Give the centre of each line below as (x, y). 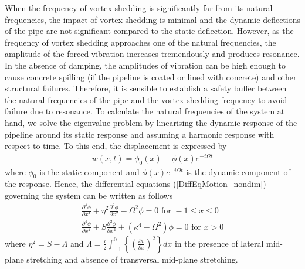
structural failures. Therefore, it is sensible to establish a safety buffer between (146, 88)
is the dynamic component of (238, 171)
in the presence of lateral (219, 243)
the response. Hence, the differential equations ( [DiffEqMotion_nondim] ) (135, 184)
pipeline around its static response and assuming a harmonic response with (140, 134)
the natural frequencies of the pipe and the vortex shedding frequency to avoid (146, 99)
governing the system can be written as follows (89, 195)
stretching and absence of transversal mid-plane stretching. (132, 259)
